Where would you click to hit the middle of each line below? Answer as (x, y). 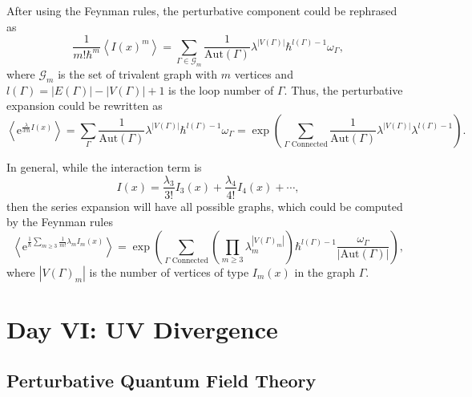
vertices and (264, 73)
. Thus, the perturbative (343, 89)
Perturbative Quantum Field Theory (161, 380)
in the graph (325, 271)
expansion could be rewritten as (85, 105)
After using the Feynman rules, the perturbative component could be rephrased (202, 10)
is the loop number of (221, 89)
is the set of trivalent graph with (138, 73)
